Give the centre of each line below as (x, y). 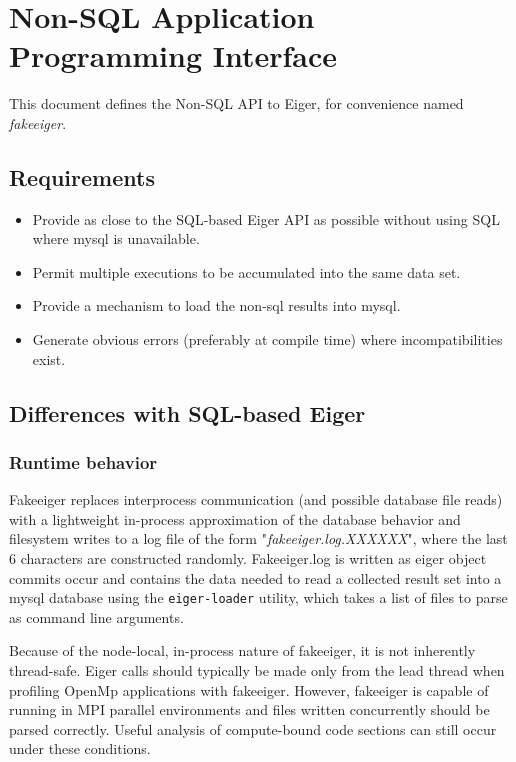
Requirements (82, 176)
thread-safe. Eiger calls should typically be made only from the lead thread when (257, 670)
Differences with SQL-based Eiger (187, 412)
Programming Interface (173, 55)
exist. (49, 358)
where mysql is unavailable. (116, 238)
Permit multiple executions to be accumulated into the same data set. (246, 271)
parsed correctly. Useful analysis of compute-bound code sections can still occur (253, 728)
